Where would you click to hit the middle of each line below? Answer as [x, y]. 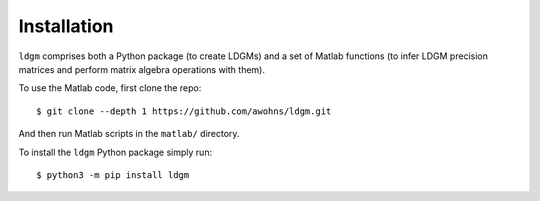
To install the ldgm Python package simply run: [115, 152]
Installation [66, 26]
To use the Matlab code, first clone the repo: [110, 88]
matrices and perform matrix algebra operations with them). [141, 69]
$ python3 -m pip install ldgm [113, 174]
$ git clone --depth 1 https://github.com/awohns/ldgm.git [184, 111]
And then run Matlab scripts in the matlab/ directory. [129, 134]
